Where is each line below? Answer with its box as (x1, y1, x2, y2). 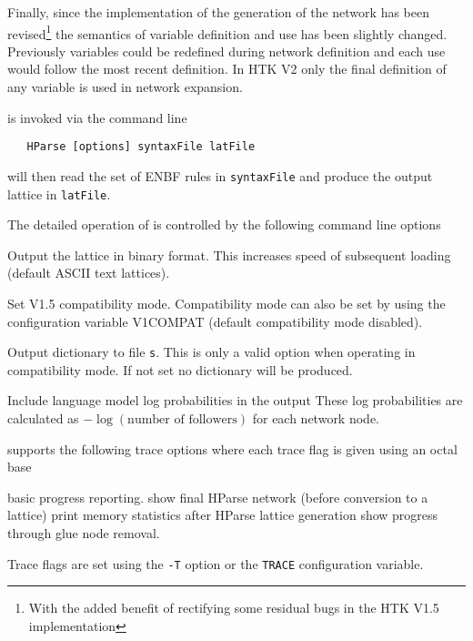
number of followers (127, 413, 237, 426)
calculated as (7, 409, 79, 427)
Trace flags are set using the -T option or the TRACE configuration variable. (7, 554, 424, 573)
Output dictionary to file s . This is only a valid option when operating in (7, 342, 416, 361)
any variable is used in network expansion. (7, 77, 243, 97)
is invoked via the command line (7, 107, 187, 127)
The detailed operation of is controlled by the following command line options (7, 215, 441, 234)
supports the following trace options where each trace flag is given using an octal (7, 439, 458, 458)
